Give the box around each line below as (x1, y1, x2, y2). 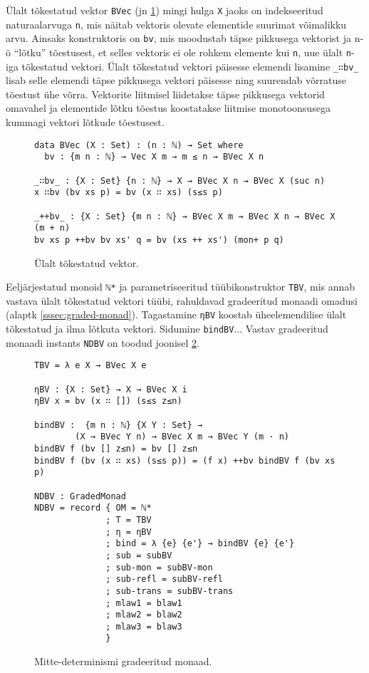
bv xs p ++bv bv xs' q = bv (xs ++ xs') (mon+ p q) (34, 234, 284, 245)
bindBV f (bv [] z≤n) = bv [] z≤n (34, 443, 198, 454)
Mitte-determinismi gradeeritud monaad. (34, 654, 212, 669)
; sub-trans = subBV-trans (105, 585, 234, 596)
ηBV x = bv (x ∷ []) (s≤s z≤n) (34, 396, 182, 407)
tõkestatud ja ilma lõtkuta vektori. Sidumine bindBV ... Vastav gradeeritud (6, 321, 328, 336)
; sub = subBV (105, 550, 172, 560)
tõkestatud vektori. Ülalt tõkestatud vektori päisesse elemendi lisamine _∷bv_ (21, 58, 359, 73)
